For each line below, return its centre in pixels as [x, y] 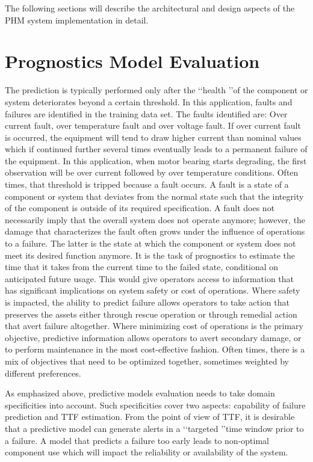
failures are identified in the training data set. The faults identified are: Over [146, 113]
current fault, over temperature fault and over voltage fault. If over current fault [153, 125]
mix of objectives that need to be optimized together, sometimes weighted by [147, 361]
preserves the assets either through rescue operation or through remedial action [151, 314]
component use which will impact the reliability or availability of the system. [147, 452]
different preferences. [43, 373]
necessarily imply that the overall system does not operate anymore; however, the [155, 219]
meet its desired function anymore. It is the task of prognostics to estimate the [150, 255]
